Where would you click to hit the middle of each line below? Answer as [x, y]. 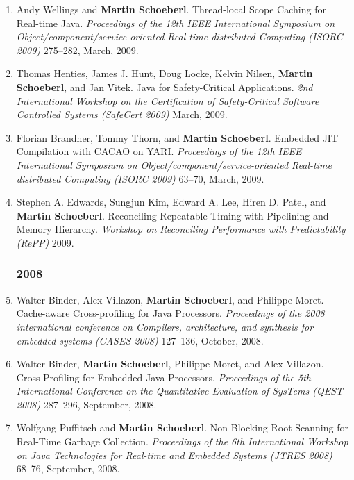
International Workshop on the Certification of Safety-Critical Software [168, 100]
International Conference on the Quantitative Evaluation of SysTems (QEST [180, 391]
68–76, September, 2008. [68, 469]
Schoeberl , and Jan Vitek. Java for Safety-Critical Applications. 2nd [165, 86]
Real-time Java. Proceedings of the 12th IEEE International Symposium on [176, 23]
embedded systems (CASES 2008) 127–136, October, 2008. [140, 340]
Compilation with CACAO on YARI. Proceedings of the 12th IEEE [159, 151]
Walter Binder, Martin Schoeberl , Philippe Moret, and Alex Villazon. [170, 364]
